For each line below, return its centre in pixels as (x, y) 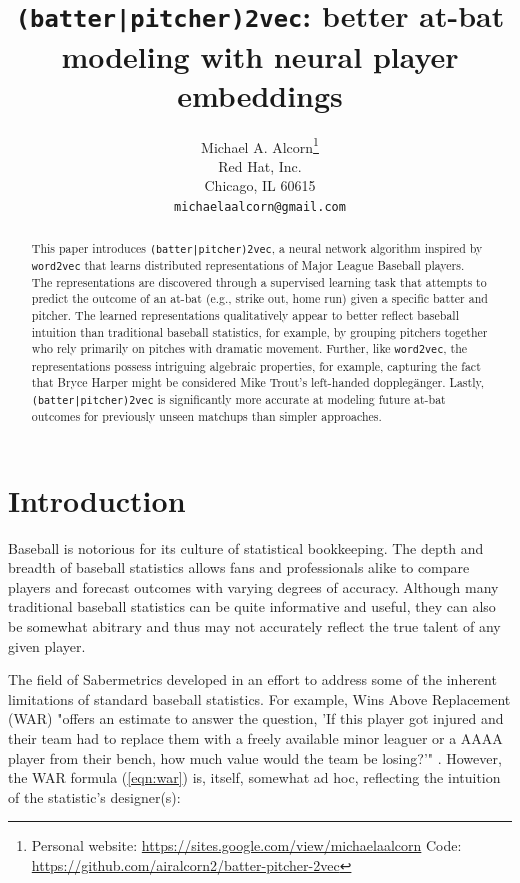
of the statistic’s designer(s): (94, 796)
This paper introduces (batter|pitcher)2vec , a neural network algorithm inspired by (257, 247)
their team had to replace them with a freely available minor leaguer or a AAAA (255, 737)
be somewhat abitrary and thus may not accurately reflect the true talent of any (254, 625)
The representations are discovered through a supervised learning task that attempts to (259, 281)
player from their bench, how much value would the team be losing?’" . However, (255, 757)
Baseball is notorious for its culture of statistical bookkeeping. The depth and (246, 547)
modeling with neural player (260, 55)
